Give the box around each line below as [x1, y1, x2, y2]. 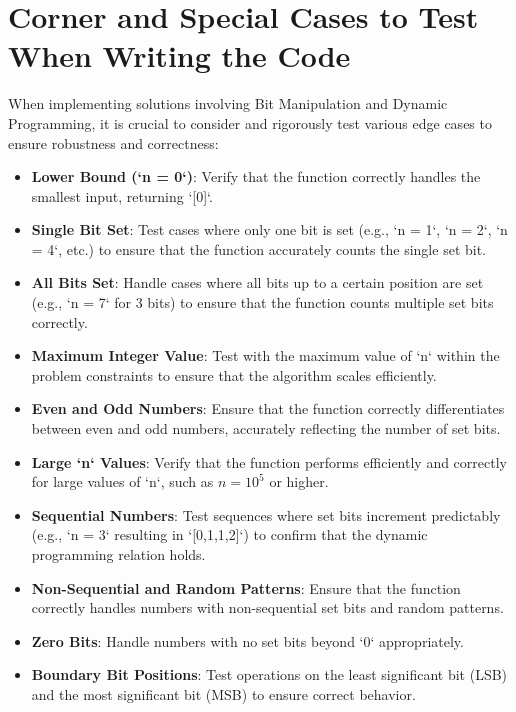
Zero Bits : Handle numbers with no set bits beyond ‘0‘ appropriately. [31, 630, 464, 651]
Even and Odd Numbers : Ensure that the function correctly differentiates [31, 398, 505, 419]
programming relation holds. [31, 544, 206, 564]
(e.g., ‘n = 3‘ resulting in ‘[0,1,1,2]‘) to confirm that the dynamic [31, 524, 428, 545]
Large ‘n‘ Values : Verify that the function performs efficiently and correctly [31, 451, 507, 472]
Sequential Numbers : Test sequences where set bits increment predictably [31, 504, 501, 525]
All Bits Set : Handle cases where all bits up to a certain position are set [31, 272, 484, 293]
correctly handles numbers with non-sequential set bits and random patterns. [31, 597, 504, 618]
